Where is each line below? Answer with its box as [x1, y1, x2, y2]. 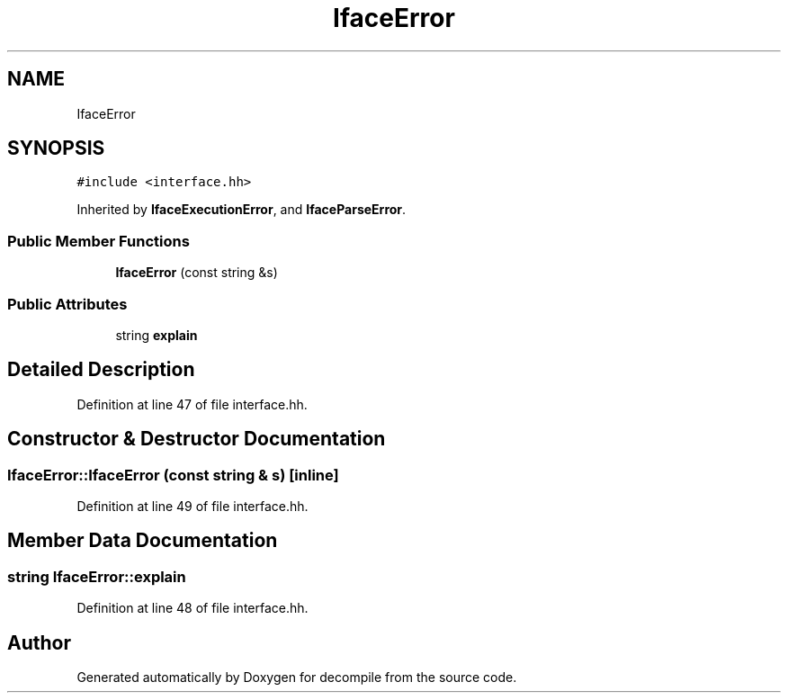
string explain [115, 327, 198, 343]
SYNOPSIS [7, 137, 105, 160]
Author [7, 631, 71, 654]
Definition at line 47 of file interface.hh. [76, 396, 308, 412]
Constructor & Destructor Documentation [7, 427, 386, 451]
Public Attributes [7, 294, 128, 313]
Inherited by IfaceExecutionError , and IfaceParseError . [76, 202, 407, 218]
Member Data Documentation [7, 529, 278, 552]
